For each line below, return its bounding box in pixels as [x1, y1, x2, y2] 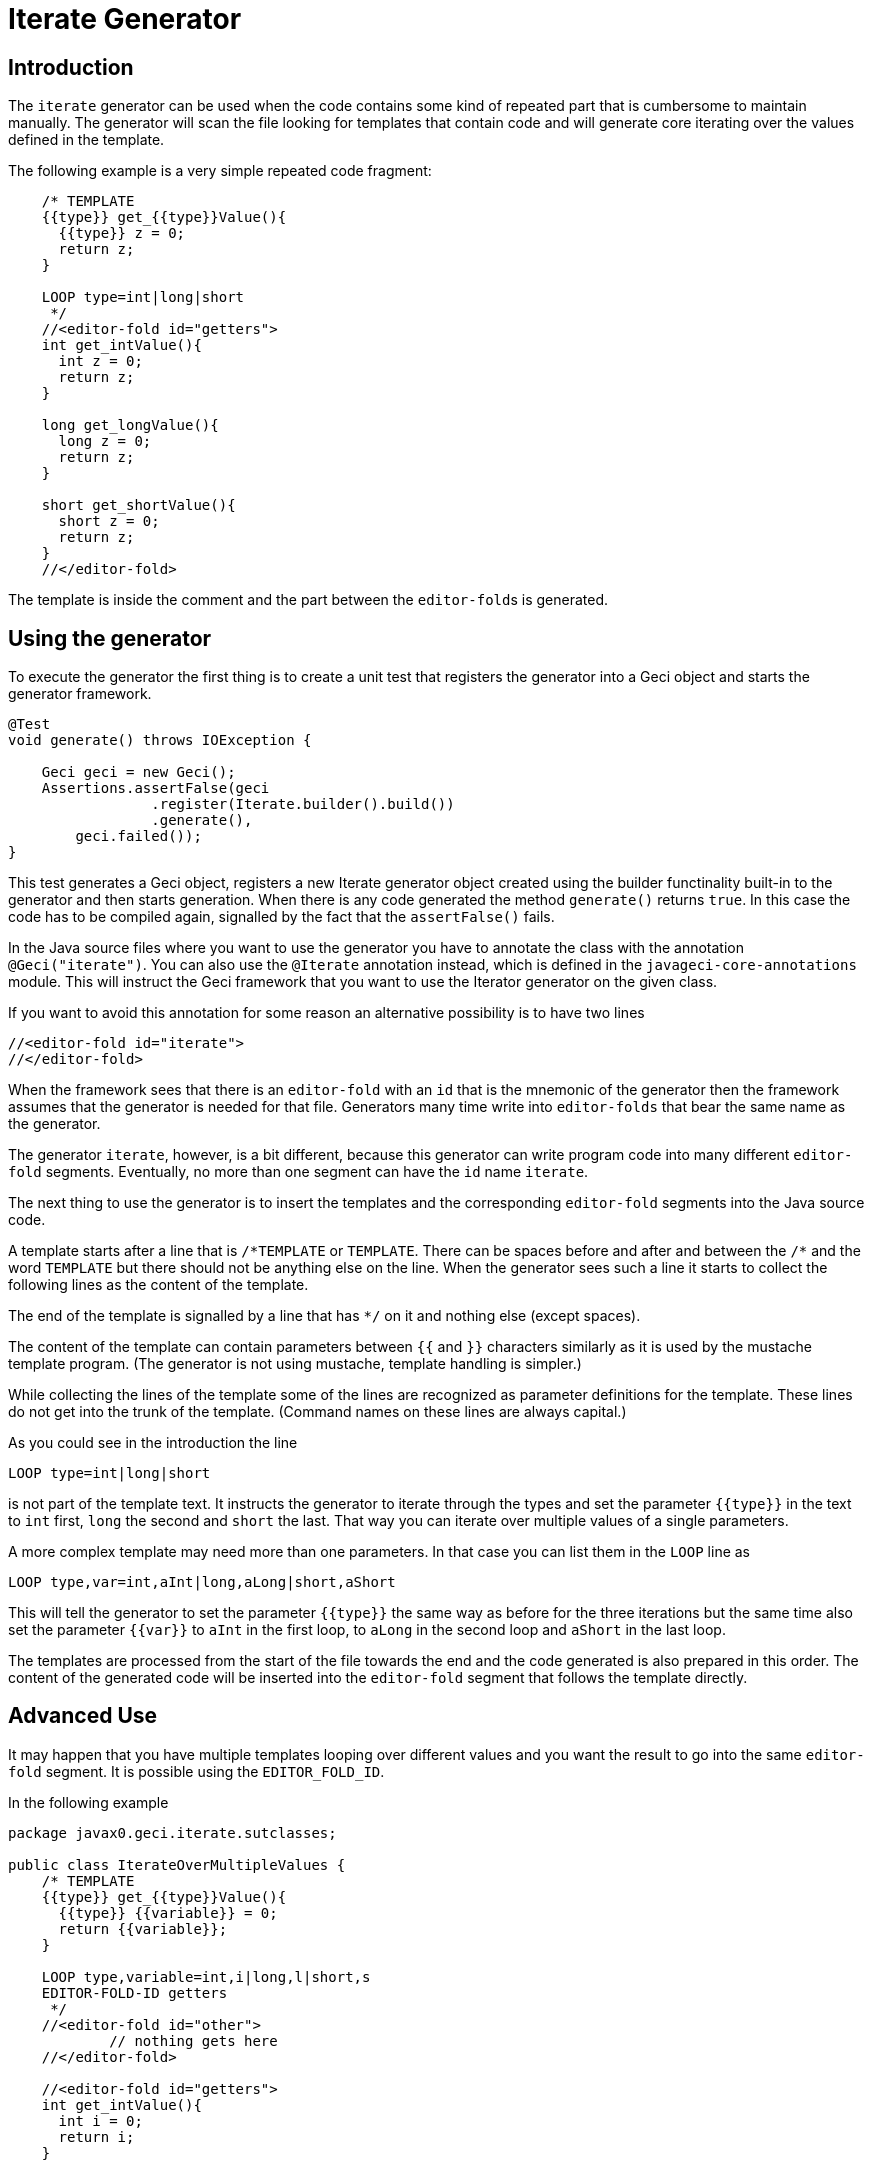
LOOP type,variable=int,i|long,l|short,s [41, 1968, 371, 1985]
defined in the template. [8, 131, 165, 149]
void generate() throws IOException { [8, 732, 312, 749]
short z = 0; [58, 513, 160, 530]
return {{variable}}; [58, 1920, 228, 1937]
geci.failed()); [75, 828, 202, 845]
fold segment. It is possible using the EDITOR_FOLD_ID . [8, 1762, 385, 1780]
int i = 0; [58, 2112, 143, 2129]
